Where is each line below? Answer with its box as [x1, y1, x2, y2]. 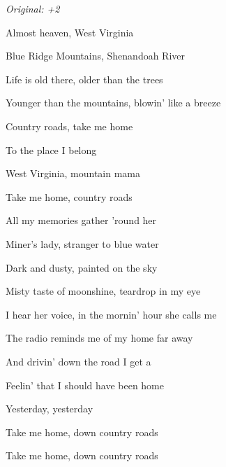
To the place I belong [6, 142, 97, 157]
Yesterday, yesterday [6, 401, 93, 416]
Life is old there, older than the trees [6, 71, 163, 86]
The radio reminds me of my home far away [6, 330, 193, 345]
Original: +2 [6, 1, 60, 15]
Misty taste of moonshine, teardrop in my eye [6, 284, 201, 298]
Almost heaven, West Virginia [6, 25, 134, 39]
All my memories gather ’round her [6, 213, 157, 228]
